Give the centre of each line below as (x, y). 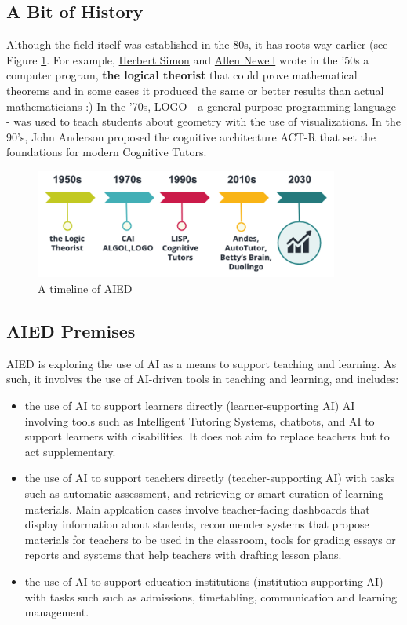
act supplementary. (70, 451)
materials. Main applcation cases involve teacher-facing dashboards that (197, 508)
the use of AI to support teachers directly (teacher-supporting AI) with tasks (210, 478)
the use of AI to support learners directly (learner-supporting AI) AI (190, 405)
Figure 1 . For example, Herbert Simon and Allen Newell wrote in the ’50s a (188, 59)
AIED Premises (71, 330)
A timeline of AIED (85, 288)
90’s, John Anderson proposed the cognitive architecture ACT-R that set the (191, 136)
